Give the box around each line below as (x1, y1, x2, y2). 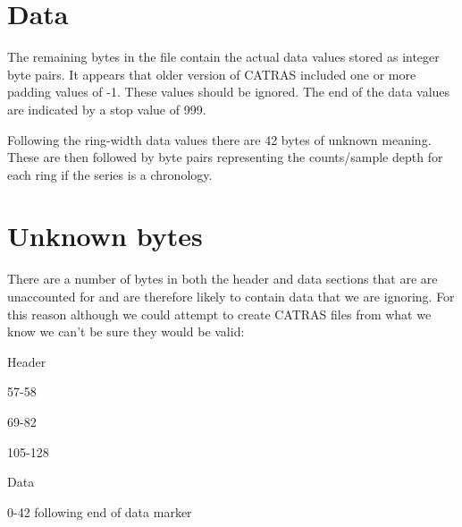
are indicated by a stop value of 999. (7, 99, 206, 118)
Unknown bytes (7, 217, 203, 254)
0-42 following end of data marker (7, 502, 192, 521)
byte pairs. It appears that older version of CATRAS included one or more (7, 64, 416, 83)
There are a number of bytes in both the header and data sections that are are (7, 269, 438, 288)
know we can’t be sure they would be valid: (7, 322, 245, 341)
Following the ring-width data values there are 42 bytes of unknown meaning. (7, 130, 432, 149)
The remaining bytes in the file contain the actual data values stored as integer (7, 47, 440, 66)
